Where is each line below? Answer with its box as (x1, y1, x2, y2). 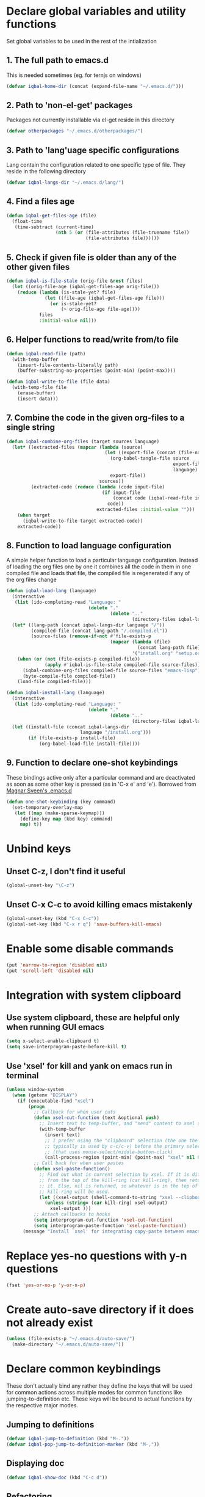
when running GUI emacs (6, 1021, 105, 1032)
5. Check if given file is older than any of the (6, 252, 177, 263)
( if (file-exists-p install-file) (28, 735, 116, 741)
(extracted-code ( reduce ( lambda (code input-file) (31, 484, 165, 490)
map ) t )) (20, 821, 43, 828)
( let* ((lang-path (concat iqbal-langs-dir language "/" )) (12, 622, 165, 628)
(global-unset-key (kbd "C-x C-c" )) (6, 915, 99, 921)
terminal (6, 1070, 39, 1081)
